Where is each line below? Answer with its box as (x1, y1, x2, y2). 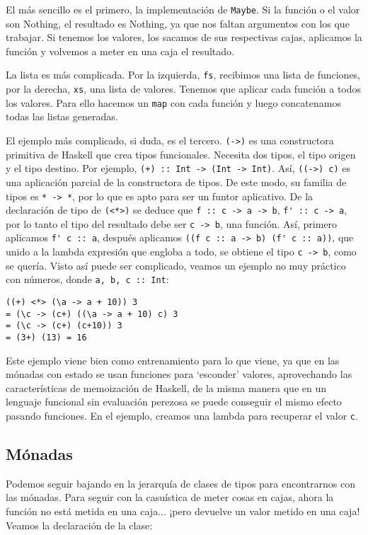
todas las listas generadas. (6, 109, 118, 124)
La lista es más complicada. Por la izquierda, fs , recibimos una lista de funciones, (6, 67, 361, 82)
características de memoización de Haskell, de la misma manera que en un (6, 380, 327, 395)
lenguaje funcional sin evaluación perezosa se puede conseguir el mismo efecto (6, 394, 342, 409)
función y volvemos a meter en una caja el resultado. (6, 43, 234, 58)
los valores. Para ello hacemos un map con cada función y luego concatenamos (6, 95, 341, 110)
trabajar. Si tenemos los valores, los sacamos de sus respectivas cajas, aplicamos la (6, 30, 362, 45)
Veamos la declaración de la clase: (6, 517, 153, 532)
